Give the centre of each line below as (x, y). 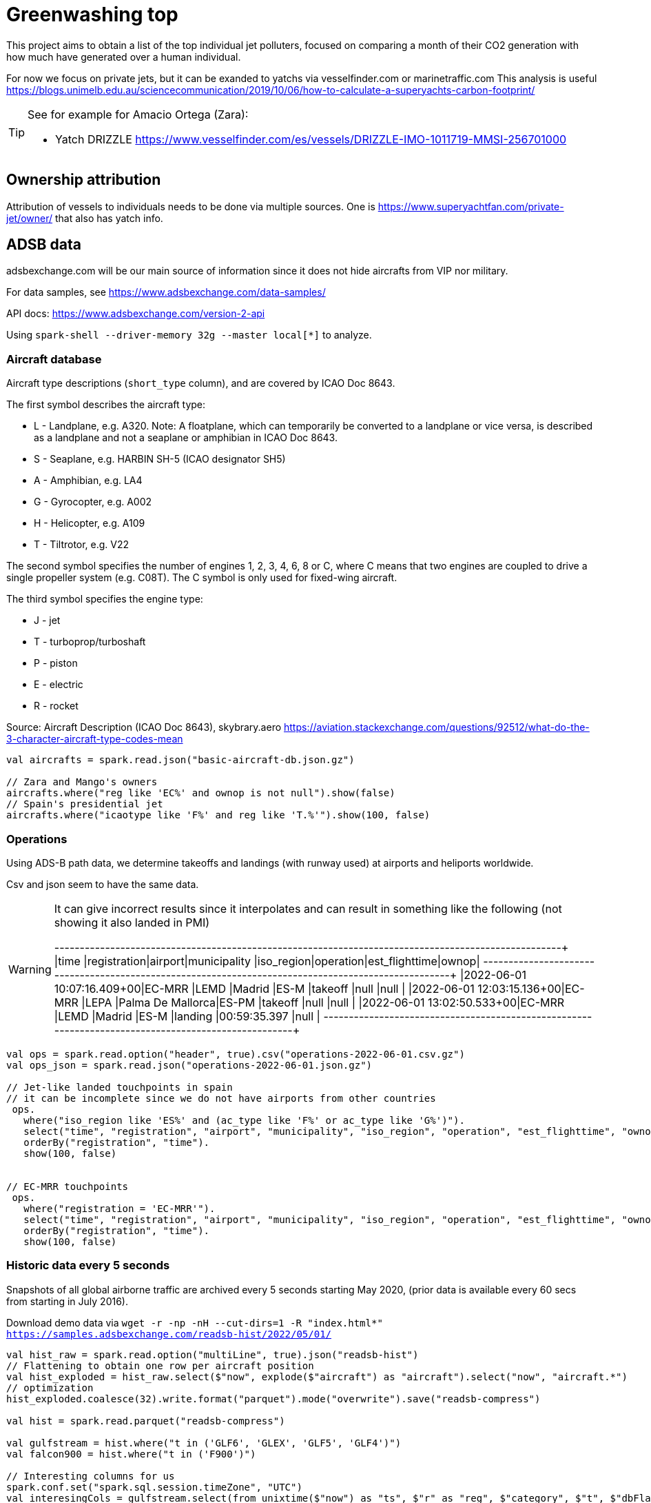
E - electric (59, 685)
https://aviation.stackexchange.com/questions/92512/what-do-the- (437, 727)
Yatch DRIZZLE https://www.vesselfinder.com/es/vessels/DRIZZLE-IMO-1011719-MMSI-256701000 (311, 139)
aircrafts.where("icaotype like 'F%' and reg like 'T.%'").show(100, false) (218, 815)
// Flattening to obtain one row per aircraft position (160, 1365)
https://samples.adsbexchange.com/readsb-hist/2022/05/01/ (169, 1334)
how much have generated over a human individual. (124, 57)
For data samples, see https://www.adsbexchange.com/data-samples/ (166, 292)
